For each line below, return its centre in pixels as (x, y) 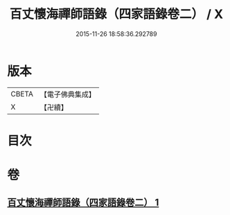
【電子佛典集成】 (68, 94)
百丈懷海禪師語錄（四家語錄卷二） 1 (83, 203)
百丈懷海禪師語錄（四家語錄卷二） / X (116, 14)
